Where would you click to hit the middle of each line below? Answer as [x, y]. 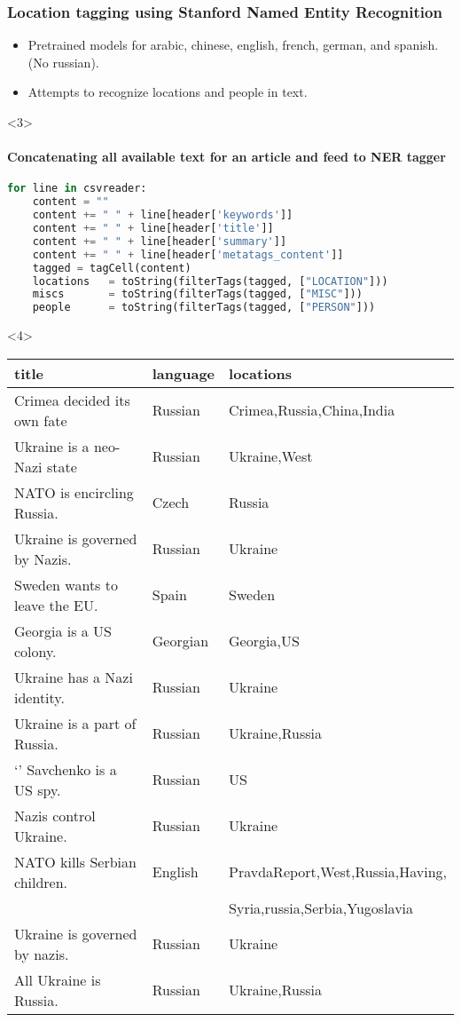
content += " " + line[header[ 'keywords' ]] [163, 215]
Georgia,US [264, 641]
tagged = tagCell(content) [112, 268]
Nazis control [55, 815]
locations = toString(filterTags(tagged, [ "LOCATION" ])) [210, 281]
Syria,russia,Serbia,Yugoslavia [321, 907]
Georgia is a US [63, 630]
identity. [39, 697]
